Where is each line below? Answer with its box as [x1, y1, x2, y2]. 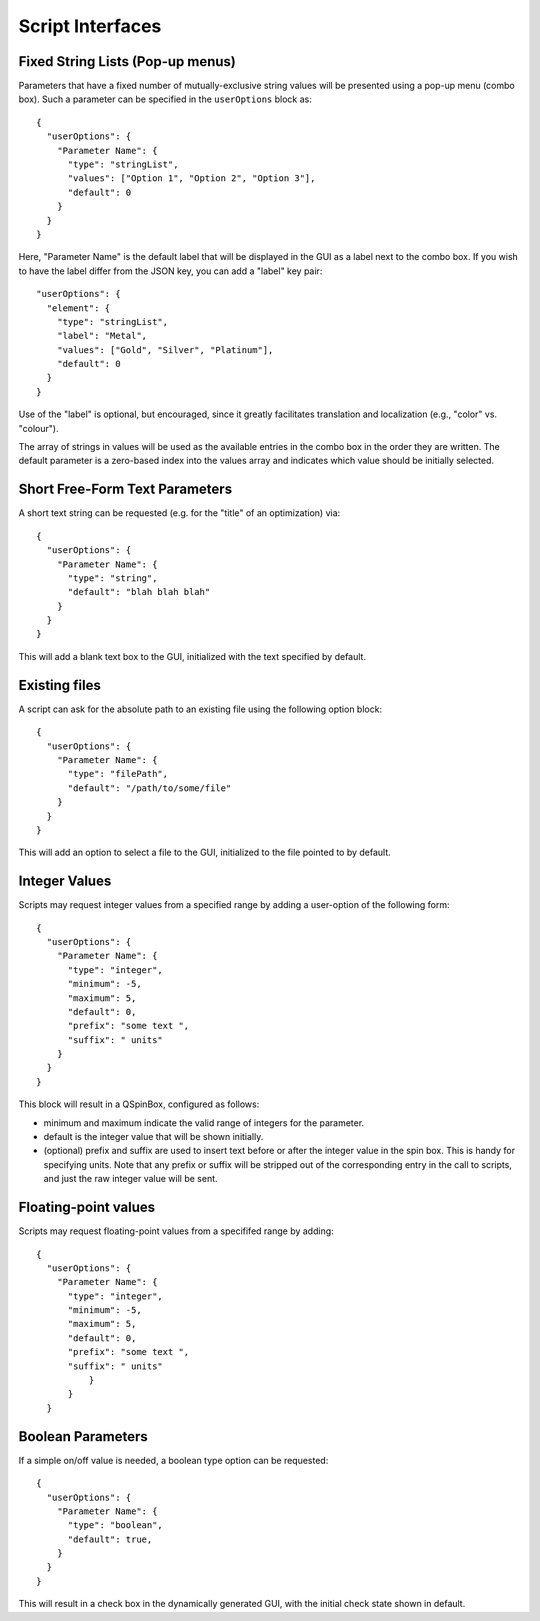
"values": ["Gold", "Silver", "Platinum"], [56, 344, 274, 355]
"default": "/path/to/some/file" [67, 782, 232, 794]
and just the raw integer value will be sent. [43, 1173, 219, 1185]
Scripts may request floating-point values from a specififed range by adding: [18, 1225, 334, 1237]
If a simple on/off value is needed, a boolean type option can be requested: [18, 1454, 329, 1466]
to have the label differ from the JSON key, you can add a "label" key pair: [18, 265, 323, 277]
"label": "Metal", [56, 330, 148, 342]
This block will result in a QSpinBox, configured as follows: [18, 1098, 260, 1110]
